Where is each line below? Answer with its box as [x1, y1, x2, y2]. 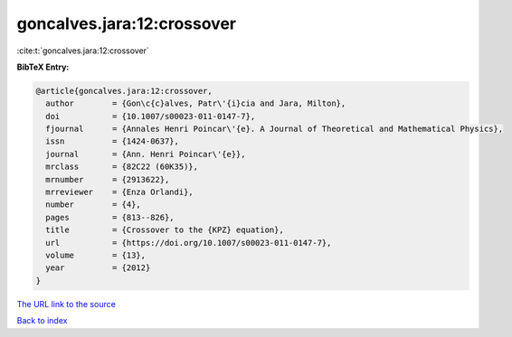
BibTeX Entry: [16, 61, 70, 72]
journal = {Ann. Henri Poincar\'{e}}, [45, 149, 246, 159]
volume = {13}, [45, 250, 147, 260]
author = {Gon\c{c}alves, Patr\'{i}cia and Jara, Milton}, [45, 98, 346, 108]
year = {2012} [45, 263, 151, 273]
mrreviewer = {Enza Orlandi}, [45, 187, 194, 198]
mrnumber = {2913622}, [45, 174, 170, 184]
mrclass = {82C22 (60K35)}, [45, 162, 199, 172]
